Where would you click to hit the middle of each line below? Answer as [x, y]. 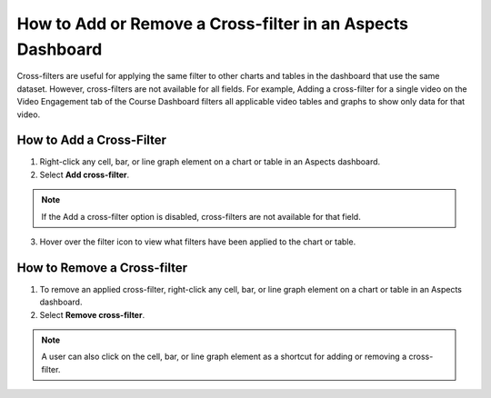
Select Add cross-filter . [85, 174]
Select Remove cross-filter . [92, 314]
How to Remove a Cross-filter [102, 268]
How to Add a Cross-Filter [92, 140]
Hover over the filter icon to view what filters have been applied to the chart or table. [198, 242]
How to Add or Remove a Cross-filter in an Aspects [213, 24]
